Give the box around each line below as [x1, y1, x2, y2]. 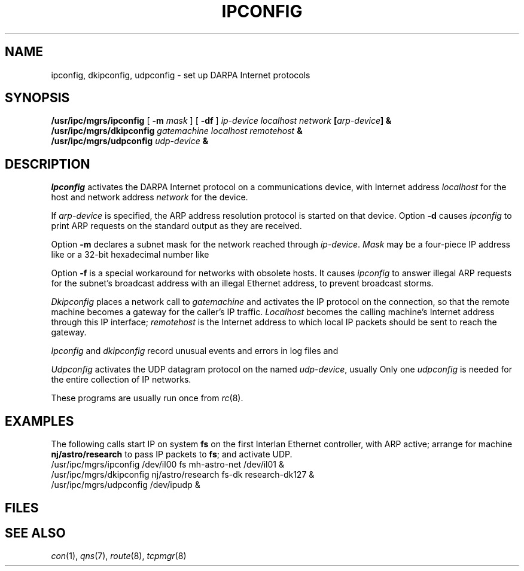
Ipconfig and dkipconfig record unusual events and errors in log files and [51, 346, 339, 356]
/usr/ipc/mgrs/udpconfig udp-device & [51, 136, 209, 146]
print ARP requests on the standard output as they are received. [51, 221, 302, 231]
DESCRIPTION [5, 156, 90, 172]
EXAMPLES [5, 413, 74, 429]
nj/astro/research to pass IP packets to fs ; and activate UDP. [51, 449, 293, 460]
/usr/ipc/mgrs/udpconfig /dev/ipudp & [51, 480, 200, 490]
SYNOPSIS [5, 90, 70, 106]
